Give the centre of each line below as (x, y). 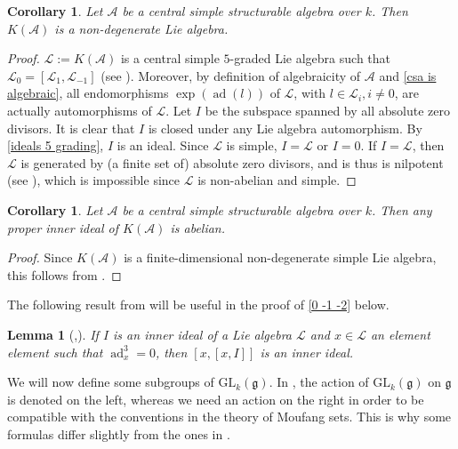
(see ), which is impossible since (94, 180)
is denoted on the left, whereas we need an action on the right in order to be (216, 399)
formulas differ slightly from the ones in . (119, 433)
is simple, (252, 145)
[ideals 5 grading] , (56, 145)
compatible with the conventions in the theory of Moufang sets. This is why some (229, 417)
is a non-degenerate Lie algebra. (141, 28)
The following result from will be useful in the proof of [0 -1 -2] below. (198, 305)
